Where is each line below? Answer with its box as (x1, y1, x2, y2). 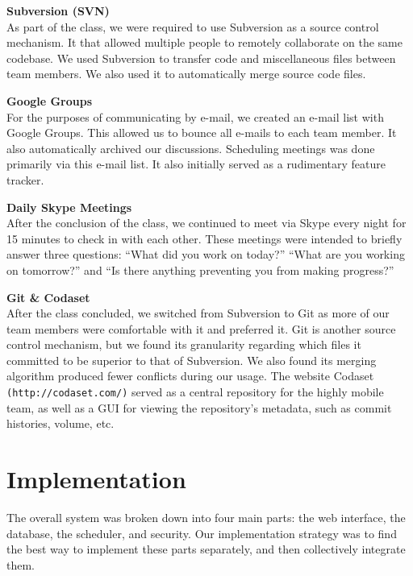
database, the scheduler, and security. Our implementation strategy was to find (6, 524, 397, 541)
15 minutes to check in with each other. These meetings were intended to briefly (6, 230, 403, 247)
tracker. (6, 171, 44, 188)
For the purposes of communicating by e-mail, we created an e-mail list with (6, 108, 384, 125)
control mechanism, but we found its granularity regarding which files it (6, 336, 361, 353)
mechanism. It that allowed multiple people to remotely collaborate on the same (6, 34, 403, 51)
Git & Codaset (6, 288, 90, 305)
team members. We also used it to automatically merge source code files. (6, 65, 366, 82)
